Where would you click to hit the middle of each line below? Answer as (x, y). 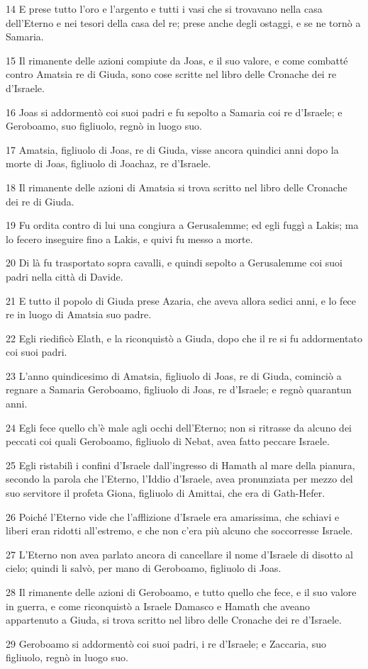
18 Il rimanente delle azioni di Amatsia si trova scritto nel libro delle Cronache (177, 187)
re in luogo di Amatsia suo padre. (79, 314)
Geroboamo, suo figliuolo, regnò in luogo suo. (104, 126)
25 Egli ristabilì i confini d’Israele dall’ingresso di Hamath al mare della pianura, (180, 465)
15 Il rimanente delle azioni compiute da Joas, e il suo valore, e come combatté (177, 60)
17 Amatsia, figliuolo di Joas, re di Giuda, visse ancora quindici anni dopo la (172, 149)
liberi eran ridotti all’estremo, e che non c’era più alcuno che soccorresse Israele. (179, 530)
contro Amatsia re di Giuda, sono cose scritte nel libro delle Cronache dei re (171, 74)
